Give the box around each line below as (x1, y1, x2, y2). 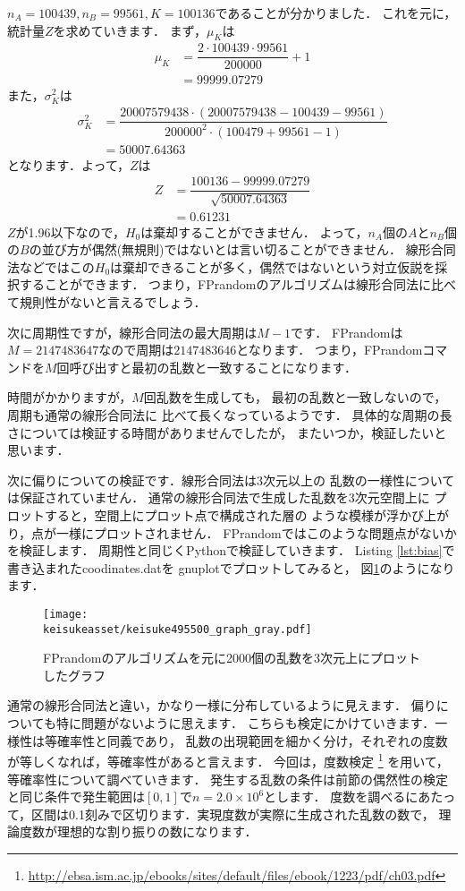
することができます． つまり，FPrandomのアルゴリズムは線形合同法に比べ (19, 275, 457, 294)
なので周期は (98, 340, 174, 359)
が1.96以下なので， (15, 222, 125, 241)
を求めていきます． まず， (53, 21, 207, 39)
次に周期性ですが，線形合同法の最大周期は (7, 322, 258, 341)
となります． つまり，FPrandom (236, 340, 423, 359)
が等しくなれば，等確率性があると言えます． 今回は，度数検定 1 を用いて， (7, 750, 449, 770)
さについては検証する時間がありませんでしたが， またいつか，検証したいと (7, 423, 447, 441)
